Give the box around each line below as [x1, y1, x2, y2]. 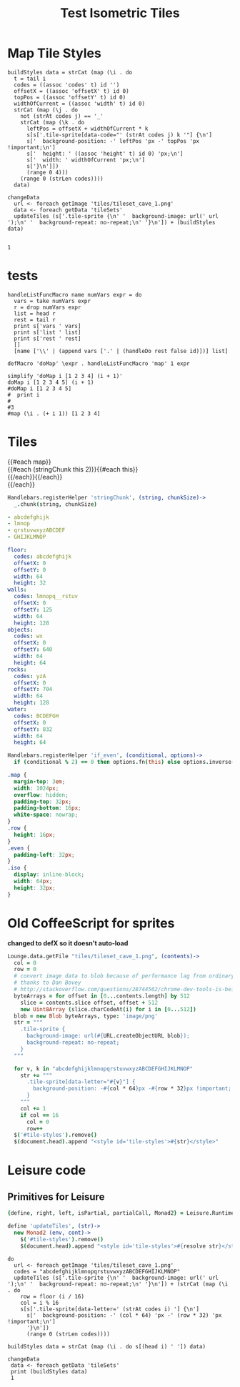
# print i [7, 391, 40, 398]
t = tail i [14, 75, 46, 82]
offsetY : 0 [14, 566, 46, 573]
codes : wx [14, 632, 43, 640]
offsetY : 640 [14, 646, 53, 653]
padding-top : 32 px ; [14, 798, 72, 805]
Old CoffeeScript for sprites [7, 915, 175, 931]
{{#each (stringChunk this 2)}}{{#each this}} [7, 464, 139, 473]
